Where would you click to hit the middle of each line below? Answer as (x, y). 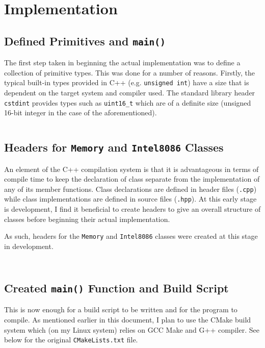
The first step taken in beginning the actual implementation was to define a (122, 63)
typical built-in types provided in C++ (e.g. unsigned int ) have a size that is (127, 82)
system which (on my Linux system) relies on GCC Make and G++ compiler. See (132, 329)
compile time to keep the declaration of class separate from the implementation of (132, 179)
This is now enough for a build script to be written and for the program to (121, 309)
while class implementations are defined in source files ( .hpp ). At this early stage (130, 199)
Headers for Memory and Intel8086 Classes (114, 147)
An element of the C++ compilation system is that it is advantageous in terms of (131, 169)
